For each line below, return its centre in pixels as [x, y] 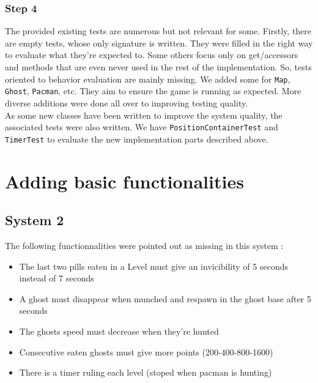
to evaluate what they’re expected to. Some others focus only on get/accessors [152, 55]
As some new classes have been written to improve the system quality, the [144, 115]
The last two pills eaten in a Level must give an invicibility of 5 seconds [153, 266]
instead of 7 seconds [57, 278]
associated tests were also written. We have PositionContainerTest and [142, 127]
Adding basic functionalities [124, 181]
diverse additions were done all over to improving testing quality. [127, 102]
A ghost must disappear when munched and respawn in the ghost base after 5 [165, 298]
